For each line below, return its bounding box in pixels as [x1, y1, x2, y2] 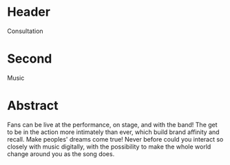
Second [7, 51, 52, 67]
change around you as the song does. [7, 149, 115, 158]
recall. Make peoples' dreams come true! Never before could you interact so [7, 135, 224, 143]
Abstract [7, 98, 59, 113]
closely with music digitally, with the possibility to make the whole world [7, 142, 211, 151]
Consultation [7, 27, 43, 35]
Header [7, 4, 50, 20]
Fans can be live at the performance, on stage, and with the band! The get [7, 120, 218, 129]
